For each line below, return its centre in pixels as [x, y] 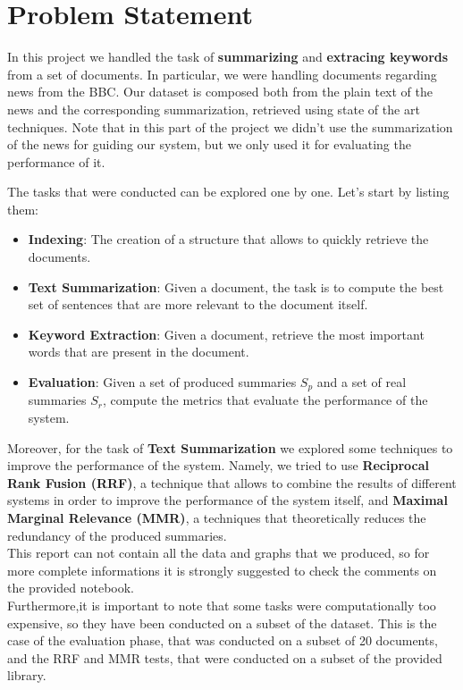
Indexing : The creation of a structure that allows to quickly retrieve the [228, 239]
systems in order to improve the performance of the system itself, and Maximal [227, 500]
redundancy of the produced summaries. [117, 535]
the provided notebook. [71, 588]
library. [27, 675]
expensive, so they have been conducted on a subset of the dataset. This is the [222, 623]
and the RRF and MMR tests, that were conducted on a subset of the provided [225, 657]
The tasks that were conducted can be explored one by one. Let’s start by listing [228, 192]
